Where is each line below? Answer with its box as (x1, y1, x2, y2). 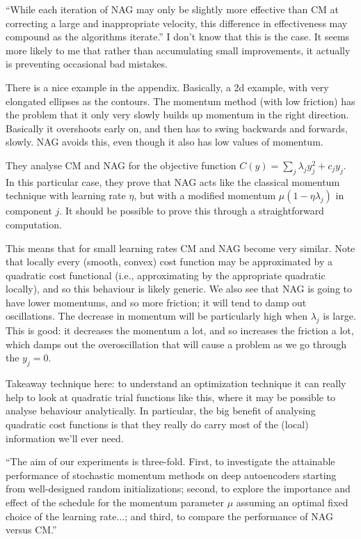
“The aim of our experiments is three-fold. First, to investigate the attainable (6, 454, 335, 469)
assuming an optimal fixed (236, 495, 348, 510)
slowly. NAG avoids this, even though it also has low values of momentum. (6, 134, 323, 149)
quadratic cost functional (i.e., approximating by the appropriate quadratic (6, 267, 326, 282)
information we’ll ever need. (6, 430, 124, 445)
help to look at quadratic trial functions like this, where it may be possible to (6, 389, 336, 404)
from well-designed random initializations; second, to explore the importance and (6, 481, 351, 496)
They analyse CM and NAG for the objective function (6, 157, 236, 172)
